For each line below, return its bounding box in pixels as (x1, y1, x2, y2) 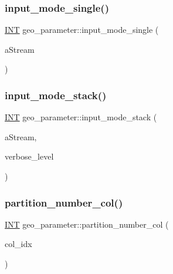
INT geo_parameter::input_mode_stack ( (5, 111, 157, 123)
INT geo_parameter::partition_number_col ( (5, 218, 169, 230)
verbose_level (5, 150, 54, 163)
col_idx (5, 238, 32, 250)
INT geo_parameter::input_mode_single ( (5, 23, 159, 36)
